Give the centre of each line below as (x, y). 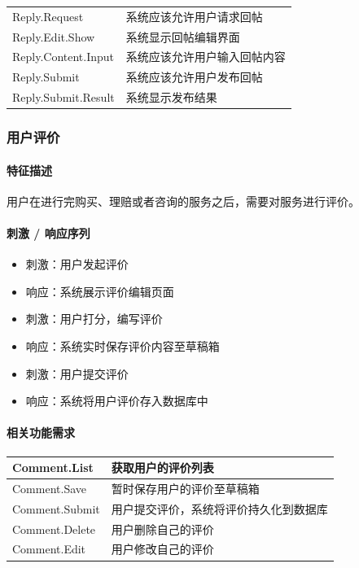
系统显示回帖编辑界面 (183, 36)
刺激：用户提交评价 (77, 373)
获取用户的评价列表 (162, 468)
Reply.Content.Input (63, 57)
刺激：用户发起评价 (77, 264)
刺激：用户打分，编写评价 (94, 319)
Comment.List (53, 468)
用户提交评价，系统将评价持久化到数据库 (219, 508)
